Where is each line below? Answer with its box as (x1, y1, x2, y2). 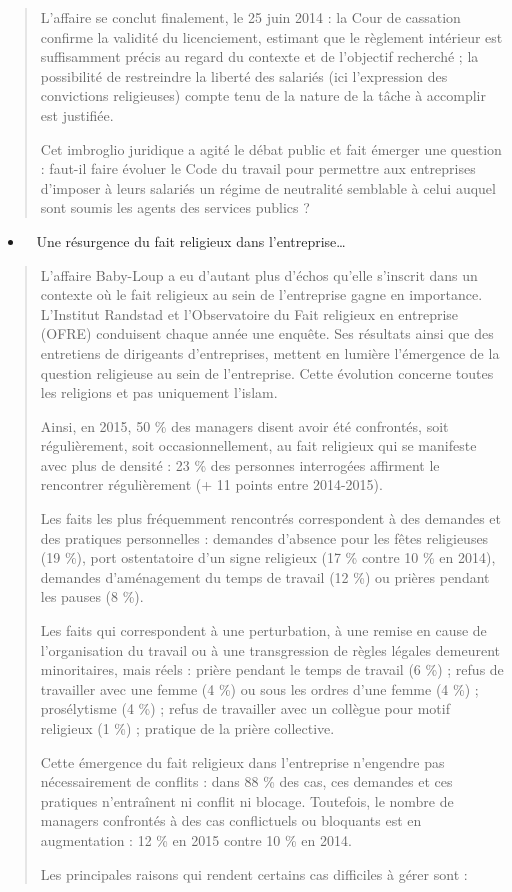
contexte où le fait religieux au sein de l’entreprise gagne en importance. (40, 284, 483, 305)
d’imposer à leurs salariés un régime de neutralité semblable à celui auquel (40, 177, 496, 198)
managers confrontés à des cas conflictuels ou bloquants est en (40, 810, 422, 831)
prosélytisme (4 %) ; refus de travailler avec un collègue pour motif (40, 698, 450, 719)
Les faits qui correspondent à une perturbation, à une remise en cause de (40, 620, 487, 641)
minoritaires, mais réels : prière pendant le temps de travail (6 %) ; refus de (40, 659, 504, 680)
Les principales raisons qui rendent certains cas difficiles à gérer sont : (40, 863, 468, 884)
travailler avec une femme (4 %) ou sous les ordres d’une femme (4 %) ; (40, 678, 479, 699)
